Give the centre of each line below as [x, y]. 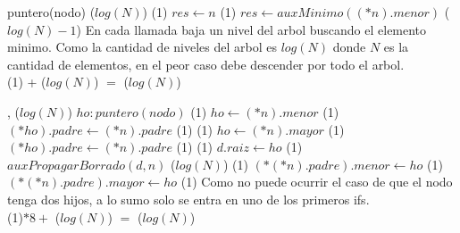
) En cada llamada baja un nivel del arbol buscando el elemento [251, 29]
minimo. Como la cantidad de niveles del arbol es [142, 47]
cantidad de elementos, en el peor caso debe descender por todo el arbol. [206, 64]
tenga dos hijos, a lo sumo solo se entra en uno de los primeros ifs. [188, 199]
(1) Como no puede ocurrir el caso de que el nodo [317, 182]
